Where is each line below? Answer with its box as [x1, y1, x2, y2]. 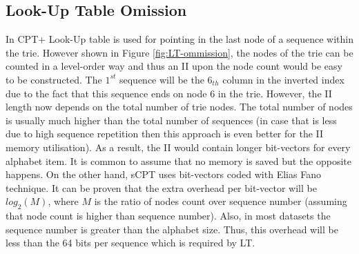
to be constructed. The [6, 72, 102, 86]
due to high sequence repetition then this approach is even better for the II [6, 126, 324, 141]
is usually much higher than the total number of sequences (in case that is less [6, 113, 337, 127]
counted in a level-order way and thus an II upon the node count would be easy [6, 59, 342, 73]
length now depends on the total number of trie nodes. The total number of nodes [6, 99, 353, 114]
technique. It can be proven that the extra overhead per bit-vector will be [6, 180, 317, 195]
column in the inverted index [222, 72, 345, 86]
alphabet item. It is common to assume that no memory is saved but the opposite [6, 153, 351, 168]
